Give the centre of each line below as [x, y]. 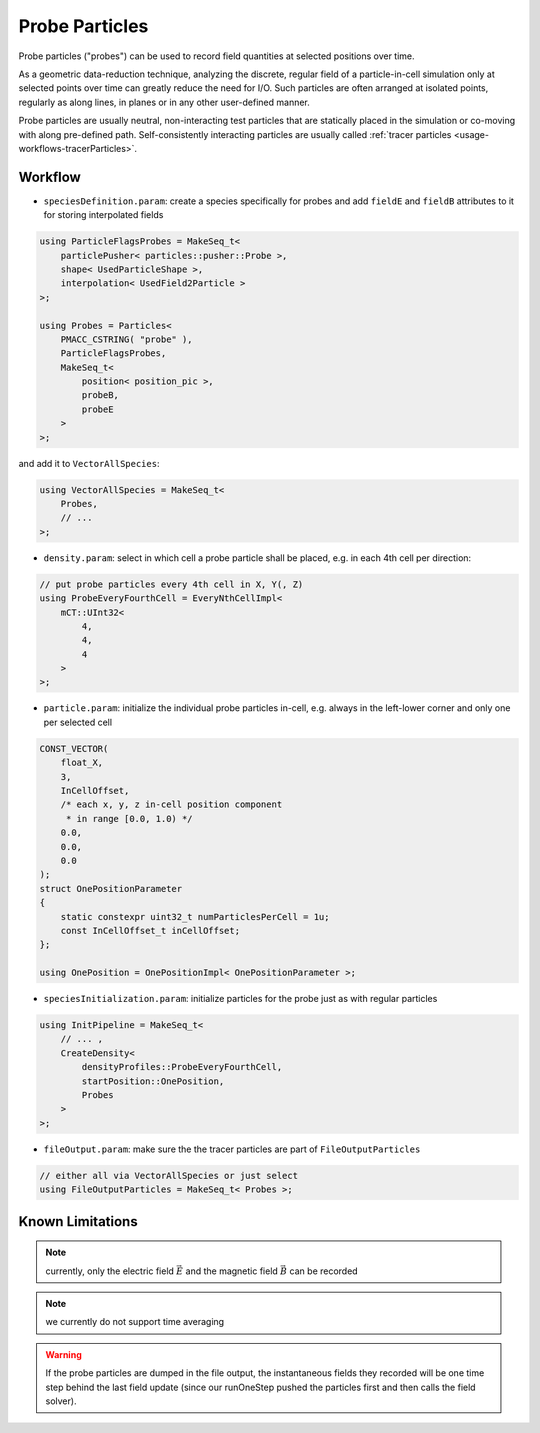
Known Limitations [78, 1221]
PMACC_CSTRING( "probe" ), [127, 339]
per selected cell [78, 722]
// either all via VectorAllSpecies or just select [169, 1175]
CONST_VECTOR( [74, 748]
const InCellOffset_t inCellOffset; [150, 930]
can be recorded [324, 1271]
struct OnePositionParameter [111, 888]
